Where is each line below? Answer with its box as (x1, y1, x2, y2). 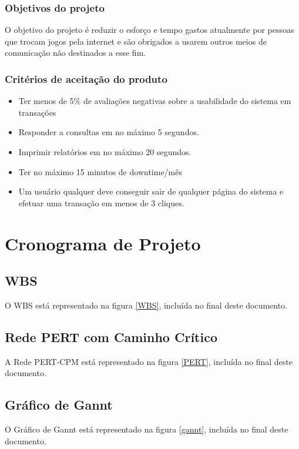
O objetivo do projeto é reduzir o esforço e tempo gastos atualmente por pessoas (5, 24, 294, 36)
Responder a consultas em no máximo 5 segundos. (18, 126, 199, 138)
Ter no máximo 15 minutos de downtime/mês (18, 165, 183, 177)
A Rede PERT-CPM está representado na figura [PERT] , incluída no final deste (5, 355, 293, 367)
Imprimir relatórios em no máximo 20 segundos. (18, 146, 192, 158)
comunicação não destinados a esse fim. (5, 46, 146, 59)
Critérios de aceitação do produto (5, 71, 167, 86)
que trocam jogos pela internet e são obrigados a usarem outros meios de (5, 35, 267, 47)
